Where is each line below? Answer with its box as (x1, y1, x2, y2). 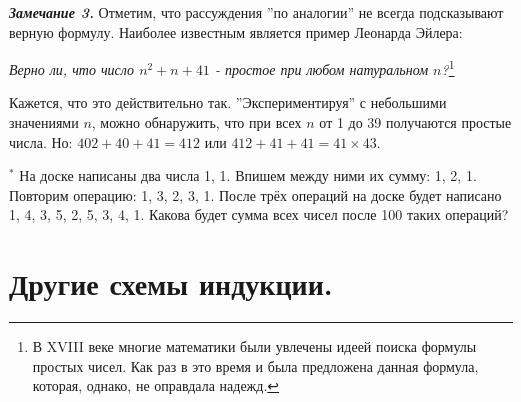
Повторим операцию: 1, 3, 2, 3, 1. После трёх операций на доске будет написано (9, 184, 502, 205)
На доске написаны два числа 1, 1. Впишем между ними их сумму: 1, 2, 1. (19, 165, 477, 186)
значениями (9, 112, 79, 133)
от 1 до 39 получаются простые (319, 112, 512, 133)
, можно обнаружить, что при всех (91, 112, 302, 133)
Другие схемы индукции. (9, 263, 333, 304)
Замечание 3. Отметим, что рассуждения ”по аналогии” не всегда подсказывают (9, 2, 504, 22)
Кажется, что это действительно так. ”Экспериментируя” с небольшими (9, 92, 447, 113)
